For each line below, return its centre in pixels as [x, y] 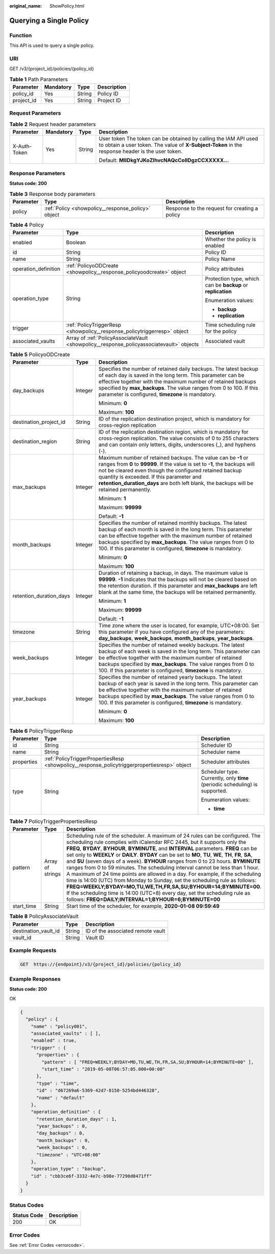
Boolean [76, 243]
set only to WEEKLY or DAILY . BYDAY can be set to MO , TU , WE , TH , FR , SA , [159, 855]
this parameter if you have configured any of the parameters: [172, 632]
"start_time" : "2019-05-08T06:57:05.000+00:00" [103, 1069]
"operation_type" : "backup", [68, 1169]
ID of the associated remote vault [126, 931]
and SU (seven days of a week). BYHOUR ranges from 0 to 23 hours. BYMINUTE [163, 861]
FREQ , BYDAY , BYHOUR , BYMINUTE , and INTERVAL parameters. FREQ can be [162, 848]
